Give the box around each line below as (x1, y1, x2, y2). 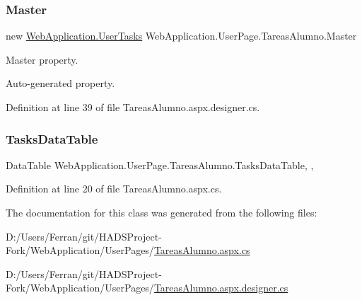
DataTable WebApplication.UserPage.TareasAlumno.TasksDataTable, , (6, 157, 314, 172)
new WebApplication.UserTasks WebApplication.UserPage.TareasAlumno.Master (6, 28, 357, 43)
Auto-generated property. (6, 76, 115, 91)
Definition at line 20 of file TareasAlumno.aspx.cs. (6, 181, 222, 196)
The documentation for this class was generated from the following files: (6, 205, 317, 219)
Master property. (6, 52, 78, 67)
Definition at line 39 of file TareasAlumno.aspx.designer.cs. (6, 100, 260, 114)
